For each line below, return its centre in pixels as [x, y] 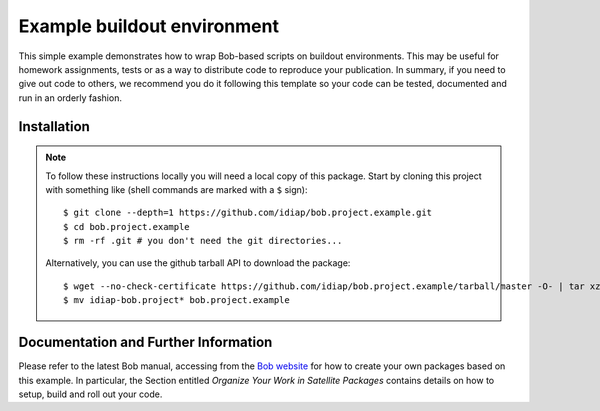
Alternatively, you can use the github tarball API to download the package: [198, 263]
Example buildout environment [149, 26]
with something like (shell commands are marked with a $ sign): [177, 189]
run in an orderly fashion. [70, 97]
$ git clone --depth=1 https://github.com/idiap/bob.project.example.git [248, 213]
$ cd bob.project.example [126, 226]
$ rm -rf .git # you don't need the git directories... [203, 241]
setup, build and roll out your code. [90, 394]
